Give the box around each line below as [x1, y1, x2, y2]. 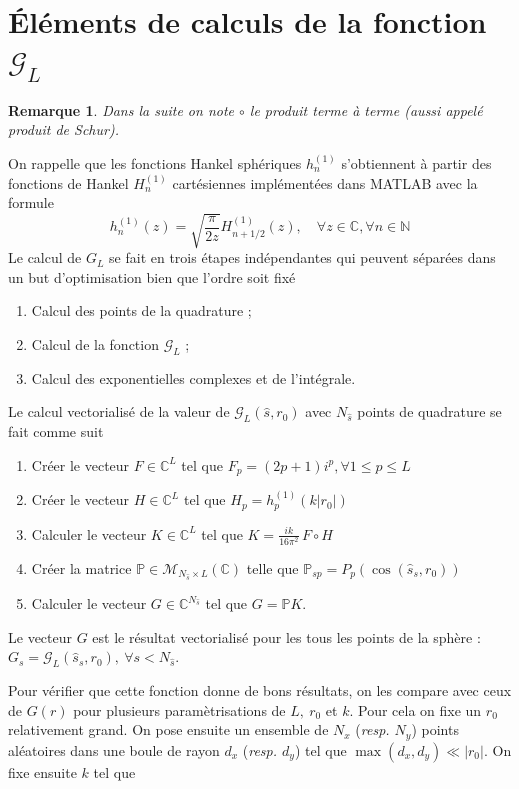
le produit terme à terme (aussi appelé [249, 99, 483, 120]
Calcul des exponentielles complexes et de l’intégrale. [31, 367, 356, 388]
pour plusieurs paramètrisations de [73, 699, 286, 720]
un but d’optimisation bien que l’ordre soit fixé [8, 266, 296, 287]
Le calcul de [8, 247, 82, 268]
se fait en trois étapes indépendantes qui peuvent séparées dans [109, 247, 496, 268]
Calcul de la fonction [31, 334, 159, 355]
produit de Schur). [8, 119, 119, 140]
